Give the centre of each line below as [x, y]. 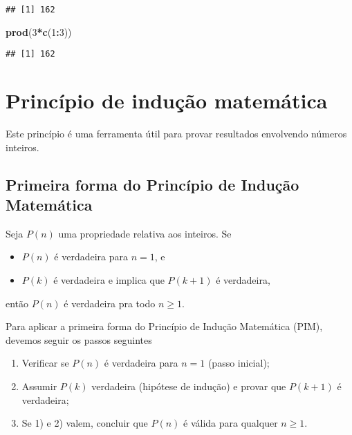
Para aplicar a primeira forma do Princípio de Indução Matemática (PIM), [164, 326]
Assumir [39, 386]
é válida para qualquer [231, 423]
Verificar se [45, 363]
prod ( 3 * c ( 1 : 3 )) [39, 31]
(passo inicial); [239, 363]
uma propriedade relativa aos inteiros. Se [145, 233]
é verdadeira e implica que [109, 280]
